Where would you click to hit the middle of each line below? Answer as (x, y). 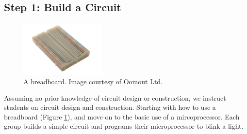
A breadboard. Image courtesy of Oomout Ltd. (93, 82)
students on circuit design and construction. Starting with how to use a (110, 107)
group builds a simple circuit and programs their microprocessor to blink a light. (124, 126)
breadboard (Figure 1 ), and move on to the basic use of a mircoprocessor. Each (122, 116)
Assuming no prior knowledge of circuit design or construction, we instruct (115, 97)
